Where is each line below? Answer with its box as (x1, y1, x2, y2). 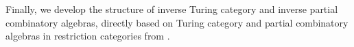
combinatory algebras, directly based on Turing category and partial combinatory (5, 15, 349, 29)
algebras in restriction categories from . (5, 29, 170, 43)
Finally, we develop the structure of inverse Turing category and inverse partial (5, 2, 338, 16)
